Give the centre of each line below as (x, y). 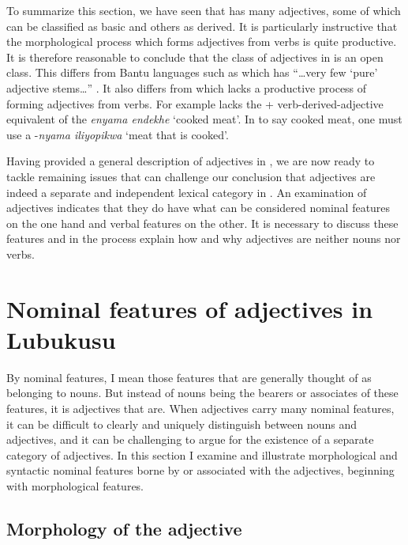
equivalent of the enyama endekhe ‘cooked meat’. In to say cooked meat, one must (204, 119)
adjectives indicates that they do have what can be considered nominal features (198, 208)
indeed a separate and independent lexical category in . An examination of (187, 192)
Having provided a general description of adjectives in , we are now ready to (191, 161)
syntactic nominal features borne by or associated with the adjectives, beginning (200, 470)
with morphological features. (75, 485)
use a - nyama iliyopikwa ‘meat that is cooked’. (118, 134)
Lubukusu (61, 339)
